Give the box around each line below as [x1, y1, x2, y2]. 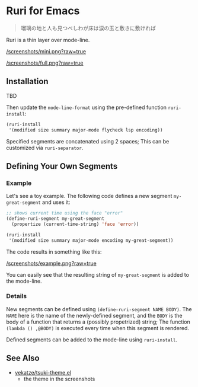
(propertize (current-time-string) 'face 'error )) [11, 221, 139, 227]
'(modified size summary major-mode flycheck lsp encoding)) [8, 127, 163, 133]
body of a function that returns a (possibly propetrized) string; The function [6, 318, 191, 325]
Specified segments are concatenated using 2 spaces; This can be [6, 137, 170, 145]
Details [6, 292, 27, 300]
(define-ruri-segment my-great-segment [6, 216, 105, 222]
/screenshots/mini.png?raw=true [6, 47, 87, 55]
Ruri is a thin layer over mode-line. [6, 36, 90, 43]
